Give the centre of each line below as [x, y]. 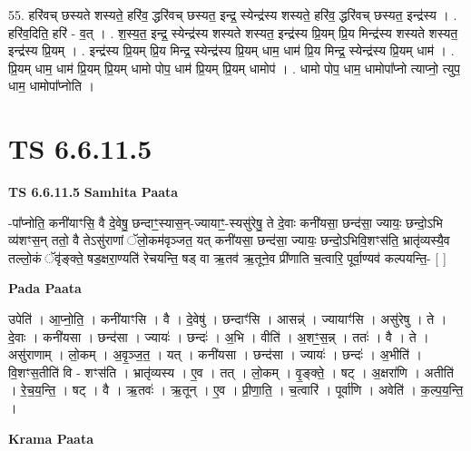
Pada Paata [45, 288]
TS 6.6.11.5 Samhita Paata [93, 192]
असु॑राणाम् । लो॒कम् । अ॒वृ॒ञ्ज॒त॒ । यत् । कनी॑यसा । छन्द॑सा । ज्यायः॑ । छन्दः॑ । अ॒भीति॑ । [215, 354]
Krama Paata [51, 438]
